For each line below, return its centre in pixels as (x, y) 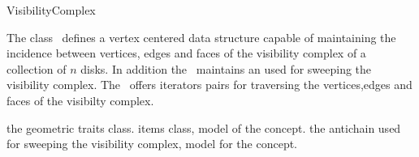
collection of (37, 68)
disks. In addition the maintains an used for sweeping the (226, 68)
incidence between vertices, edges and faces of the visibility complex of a (186, 53)
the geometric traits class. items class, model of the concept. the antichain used (204, 127)
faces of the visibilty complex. (80, 100)
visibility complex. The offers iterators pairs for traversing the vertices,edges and (209, 85)
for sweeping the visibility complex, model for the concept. (152, 144)
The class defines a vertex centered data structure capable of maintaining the (201, 37)
